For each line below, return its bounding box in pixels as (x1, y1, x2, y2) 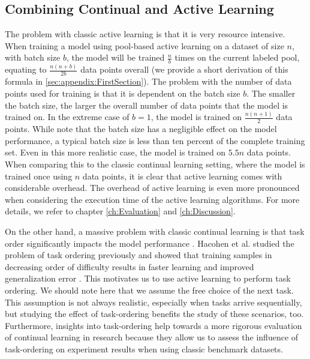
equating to (5, 63, 47, 76)
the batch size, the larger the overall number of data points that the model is (5, 98, 288, 111)
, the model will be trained (66, 51, 165, 64)
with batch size (5, 51, 61, 64)
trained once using (5, 169, 73, 182)
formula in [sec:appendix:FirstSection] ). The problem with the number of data (5, 75, 292, 88)
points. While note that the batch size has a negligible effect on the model (5, 122, 277, 135)
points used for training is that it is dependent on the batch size (5, 86, 240, 99)
